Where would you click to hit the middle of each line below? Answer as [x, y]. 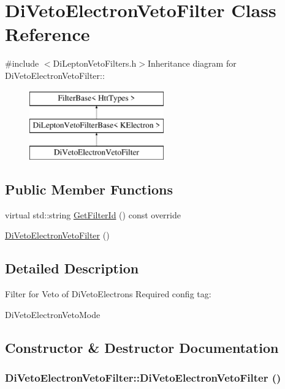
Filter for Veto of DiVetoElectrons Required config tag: [108, 294]
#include [22, 63]
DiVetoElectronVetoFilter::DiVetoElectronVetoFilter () [143, 377]
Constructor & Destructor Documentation [142, 347]
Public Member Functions [89, 189]
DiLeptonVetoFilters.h [95, 63]
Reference [47, 34]
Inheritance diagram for [192, 63]
